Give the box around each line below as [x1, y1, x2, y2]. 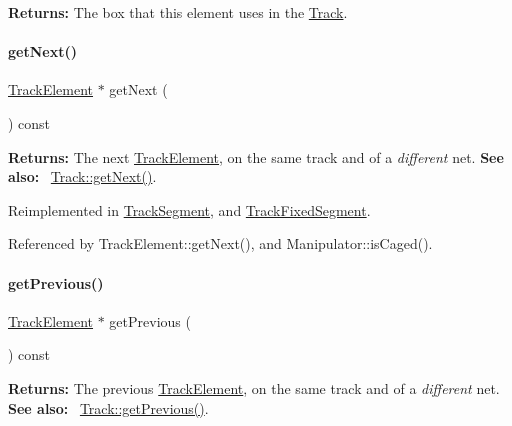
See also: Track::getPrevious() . [8, 397, 209, 418]
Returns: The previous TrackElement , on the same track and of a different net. [8, 377, 500, 398]
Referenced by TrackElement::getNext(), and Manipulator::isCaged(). [8, 233, 433, 254]
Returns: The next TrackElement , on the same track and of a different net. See [8, 146, 504, 167]
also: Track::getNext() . [8, 166, 157, 187]
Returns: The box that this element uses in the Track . [8, 2, 348, 22]
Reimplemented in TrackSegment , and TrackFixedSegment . [8, 199, 371, 220]
